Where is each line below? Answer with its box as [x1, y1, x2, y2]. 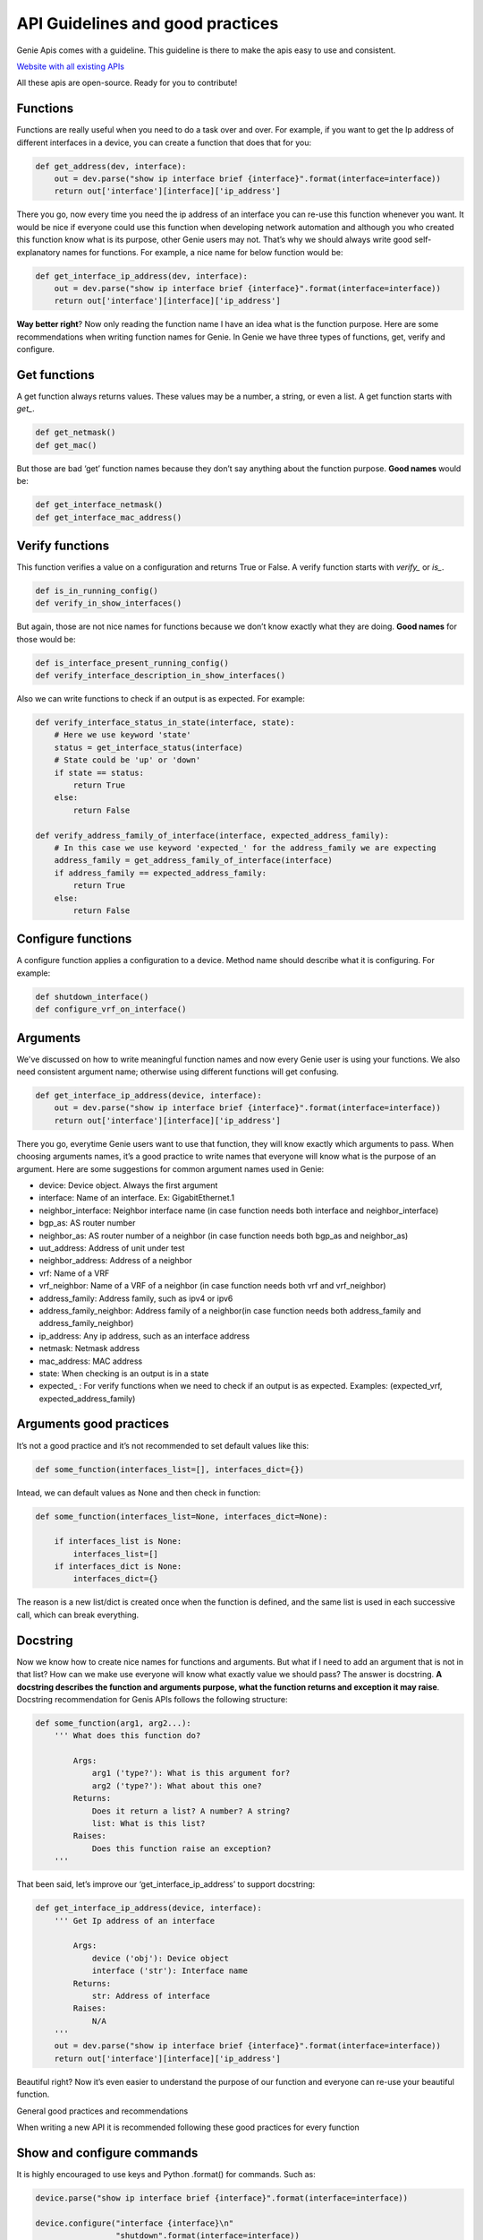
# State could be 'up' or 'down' [54, 755, 201, 765]
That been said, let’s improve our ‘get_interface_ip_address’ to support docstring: [16, 1879, 316, 1890]
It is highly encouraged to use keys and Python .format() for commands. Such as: [16, 2168, 317, 2179]
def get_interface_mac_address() [35, 512, 182, 522]
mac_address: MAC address [38, 1356, 143, 1366]
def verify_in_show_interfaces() [35, 599, 182, 608]
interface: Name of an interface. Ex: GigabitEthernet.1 [38, 1193, 235, 1203]
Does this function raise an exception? [91, 1843, 272, 1854]
